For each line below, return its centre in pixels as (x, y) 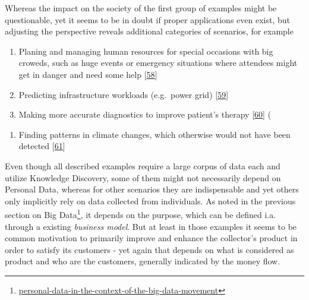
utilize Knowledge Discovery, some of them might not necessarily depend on (143, 177)
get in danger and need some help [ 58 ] (88, 74)
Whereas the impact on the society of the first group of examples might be (141, 8)
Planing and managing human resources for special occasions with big (146, 51)
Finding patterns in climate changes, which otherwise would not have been (154, 134)
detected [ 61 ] (42, 146)
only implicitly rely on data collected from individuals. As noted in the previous (150, 200)
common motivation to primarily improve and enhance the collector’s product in (151, 238)
